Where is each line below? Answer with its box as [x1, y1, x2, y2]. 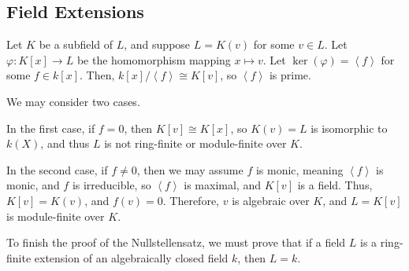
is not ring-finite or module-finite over [104, 135, 287, 152]
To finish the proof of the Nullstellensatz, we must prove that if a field [6, 234, 346, 251]
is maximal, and [184, 177, 261, 193]
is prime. [269, 67, 311, 83]
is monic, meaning [255, 161, 344, 178]
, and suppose [124, 36, 191, 53]
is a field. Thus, [297, 177, 373, 193]
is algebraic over [232, 192, 310, 208]
